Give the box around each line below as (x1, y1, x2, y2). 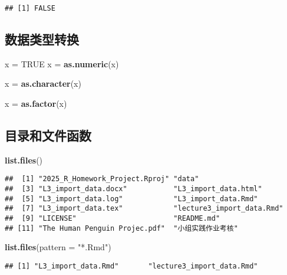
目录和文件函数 (5, 126, 91, 145)
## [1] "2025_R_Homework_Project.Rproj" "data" (5, 175, 199, 184)
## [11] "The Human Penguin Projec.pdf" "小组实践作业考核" (5, 224, 238, 233)
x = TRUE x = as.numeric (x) (5, 57, 119, 70)
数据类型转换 (5, 30, 79, 48)
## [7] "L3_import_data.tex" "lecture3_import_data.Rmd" (5, 204, 283, 213)
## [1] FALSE (5, 4, 55, 12)
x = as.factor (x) (5, 97, 67, 110)
